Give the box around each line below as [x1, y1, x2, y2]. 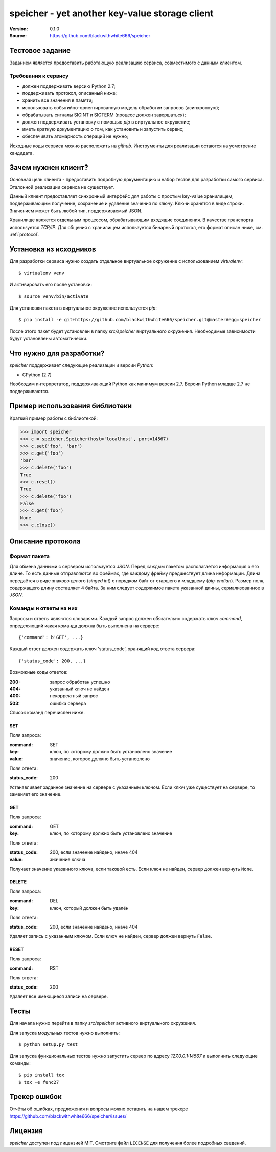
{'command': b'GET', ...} [18, 634, 84, 641]
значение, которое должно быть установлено [50, 756, 150, 762]
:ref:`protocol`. [9, 231, 40, 238]
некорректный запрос [50, 693, 98, 699]
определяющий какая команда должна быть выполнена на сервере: [9, 623, 160, 629]
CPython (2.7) [22, 372, 52, 378]
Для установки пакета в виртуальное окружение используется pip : [9, 305, 157, 311]
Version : [9, 26, 28, 32]
